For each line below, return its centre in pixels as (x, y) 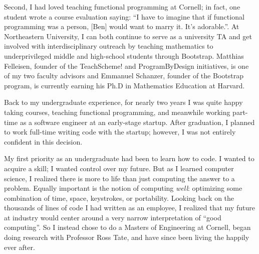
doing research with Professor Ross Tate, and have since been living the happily (127, 237)
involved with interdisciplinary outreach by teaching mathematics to (109, 46)
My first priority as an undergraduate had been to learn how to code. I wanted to (129, 158)
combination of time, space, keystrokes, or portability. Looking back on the (119, 198)
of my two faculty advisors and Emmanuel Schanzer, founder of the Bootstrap (124, 76)
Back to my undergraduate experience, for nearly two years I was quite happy (123, 102)
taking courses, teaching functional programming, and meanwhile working (117, 112)
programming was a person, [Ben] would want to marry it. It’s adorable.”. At (122, 26)
